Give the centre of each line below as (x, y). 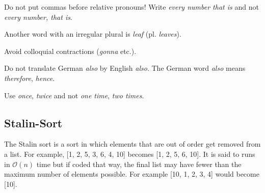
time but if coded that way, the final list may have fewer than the (139, 164)
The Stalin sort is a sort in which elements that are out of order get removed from (132, 144)
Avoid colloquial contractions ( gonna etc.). (70, 51)
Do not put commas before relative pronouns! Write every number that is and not (131, 7)
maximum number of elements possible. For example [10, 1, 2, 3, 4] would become (132, 174)
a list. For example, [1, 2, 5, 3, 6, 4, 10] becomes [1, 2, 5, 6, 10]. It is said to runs (130, 154)
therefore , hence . (30, 78)
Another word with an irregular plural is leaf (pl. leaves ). (93, 34)
